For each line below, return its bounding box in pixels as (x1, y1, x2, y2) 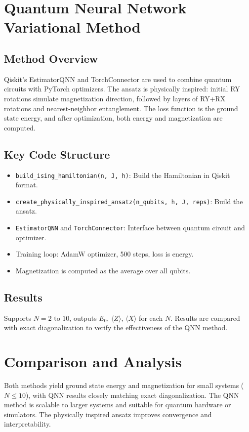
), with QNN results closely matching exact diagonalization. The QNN (25, 389, 239, 400)
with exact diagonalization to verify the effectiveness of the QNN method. (4, 322, 228, 333)
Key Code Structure (4, 146, 110, 162)
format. (15, 179, 38, 190)
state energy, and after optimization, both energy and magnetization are (4, 113, 223, 123)
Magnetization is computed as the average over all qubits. (15, 265, 191, 275)
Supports (4, 312, 31, 323)
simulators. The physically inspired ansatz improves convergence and (4, 409, 212, 419)
